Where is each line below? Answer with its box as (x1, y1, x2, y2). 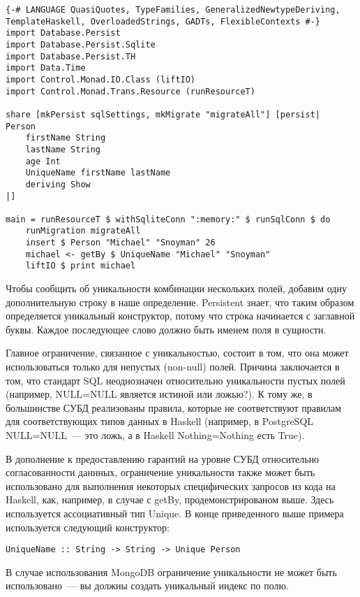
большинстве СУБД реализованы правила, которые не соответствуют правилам (6, 400, 342, 415)
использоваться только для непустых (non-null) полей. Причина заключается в (6, 359, 340, 374)
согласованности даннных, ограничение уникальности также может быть (6, 465, 315, 480)
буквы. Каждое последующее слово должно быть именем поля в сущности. (6, 322, 327, 336)
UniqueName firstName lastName (25, 168, 171, 178)
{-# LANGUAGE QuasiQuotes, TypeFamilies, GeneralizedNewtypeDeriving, (6, 5, 340, 15)
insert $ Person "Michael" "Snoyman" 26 (25, 238, 216, 248)
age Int (25, 156, 61, 166)
